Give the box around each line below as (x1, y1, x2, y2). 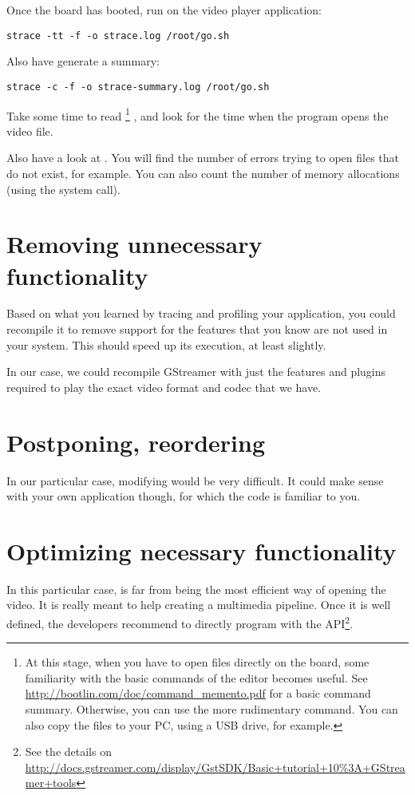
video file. (6, 122, 53, 139)
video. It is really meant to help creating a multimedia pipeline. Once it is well (6, 596, 391, 613)
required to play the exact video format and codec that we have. (6, 378, 322, 395)
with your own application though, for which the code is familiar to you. (6, 488, 361, 504)
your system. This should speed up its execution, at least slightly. (6, 336, 326, 353)
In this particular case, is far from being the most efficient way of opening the (6, 580, 386, 597)
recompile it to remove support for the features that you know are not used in (6, 321, 388, 338)
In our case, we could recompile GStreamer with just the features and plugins (6, 363, 386, 380)
